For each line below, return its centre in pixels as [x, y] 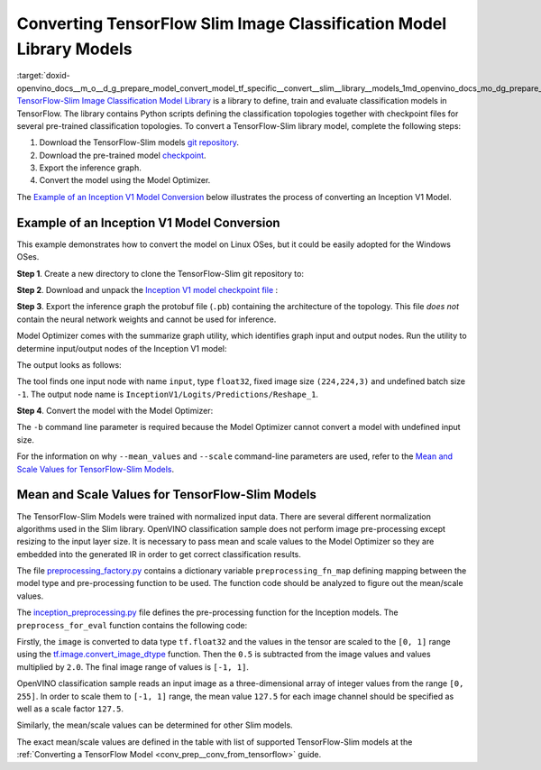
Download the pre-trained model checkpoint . [123, 155]
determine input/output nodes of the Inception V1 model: [122, 348]
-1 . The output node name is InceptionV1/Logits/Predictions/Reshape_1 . [168, 394]
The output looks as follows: [69, 364]
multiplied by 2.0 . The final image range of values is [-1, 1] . [133, 666]
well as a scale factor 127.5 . [70, 709]
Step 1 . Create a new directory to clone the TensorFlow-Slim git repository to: [160, 273]
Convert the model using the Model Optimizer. [125, 180]
